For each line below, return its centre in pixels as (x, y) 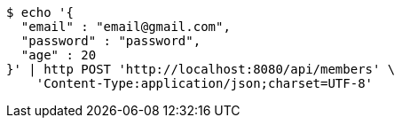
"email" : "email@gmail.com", (126, 27)
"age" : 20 (59, 55)
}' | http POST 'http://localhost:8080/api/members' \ (201, 69)
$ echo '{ (40, 12)
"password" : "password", (111, 41)
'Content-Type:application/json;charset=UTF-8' (205, 83)
